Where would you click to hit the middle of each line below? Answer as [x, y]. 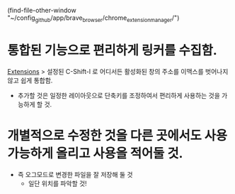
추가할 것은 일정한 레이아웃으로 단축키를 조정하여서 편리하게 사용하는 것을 [119, 95]
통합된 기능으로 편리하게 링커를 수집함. [112, 50]
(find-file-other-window [42, 10]
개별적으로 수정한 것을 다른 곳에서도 [104, 135]
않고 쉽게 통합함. [30, 80]
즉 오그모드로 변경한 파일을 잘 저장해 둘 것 [75, 174]
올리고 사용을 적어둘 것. [119, 153]
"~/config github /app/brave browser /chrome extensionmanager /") [93, 18]
